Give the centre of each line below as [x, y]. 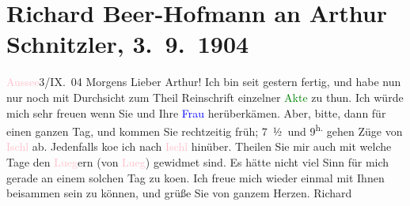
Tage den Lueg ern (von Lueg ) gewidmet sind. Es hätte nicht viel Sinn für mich [198, 161]
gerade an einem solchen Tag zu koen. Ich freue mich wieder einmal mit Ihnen [196, 177]
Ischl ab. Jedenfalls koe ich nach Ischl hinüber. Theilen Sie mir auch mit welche [199, 146]
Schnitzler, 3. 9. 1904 [128, 44]
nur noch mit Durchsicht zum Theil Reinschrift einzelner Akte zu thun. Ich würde [205, 97]
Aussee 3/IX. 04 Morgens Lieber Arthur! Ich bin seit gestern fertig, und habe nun [204, 82]
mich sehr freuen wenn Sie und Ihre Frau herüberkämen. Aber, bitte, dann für [196, 112]
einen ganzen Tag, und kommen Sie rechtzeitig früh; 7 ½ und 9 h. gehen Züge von [205, 130]
